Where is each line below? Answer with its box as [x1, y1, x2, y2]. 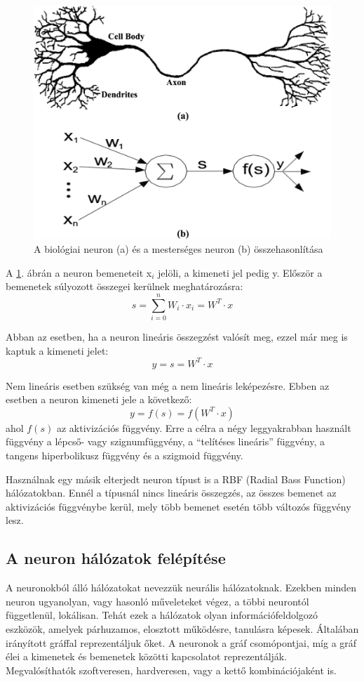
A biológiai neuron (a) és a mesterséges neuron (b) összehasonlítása [34, 242, 323, 256]
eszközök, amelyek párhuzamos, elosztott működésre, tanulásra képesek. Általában [6, 622, 359, 636]
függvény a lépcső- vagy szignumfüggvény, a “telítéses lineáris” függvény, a [6, 434, 325, 449]
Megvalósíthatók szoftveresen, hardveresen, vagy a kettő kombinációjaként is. [6, 662, 337, 677]
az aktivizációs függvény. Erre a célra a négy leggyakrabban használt [56, 420, 351, 435]
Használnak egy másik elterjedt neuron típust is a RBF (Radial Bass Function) [6, 471, 346, 486]
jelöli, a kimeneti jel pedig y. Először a [157, 265, 323, 280]
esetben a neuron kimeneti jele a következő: [6, 392, 192, 407]
